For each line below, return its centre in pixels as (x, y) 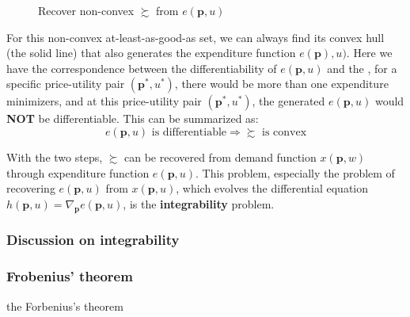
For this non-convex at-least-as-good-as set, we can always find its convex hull (196, 37)
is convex (285, 132)
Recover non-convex (86, 10)
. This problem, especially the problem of (295, 172)
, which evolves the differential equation (272, 188)
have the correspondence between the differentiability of (142, 68)
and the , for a (362, 68)
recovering (31, 188)
